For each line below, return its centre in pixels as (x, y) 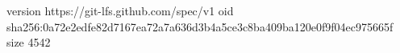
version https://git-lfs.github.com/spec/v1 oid (120, 10)
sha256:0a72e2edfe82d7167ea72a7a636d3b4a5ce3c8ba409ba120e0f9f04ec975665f (200, 26)
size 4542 (29, 42)
